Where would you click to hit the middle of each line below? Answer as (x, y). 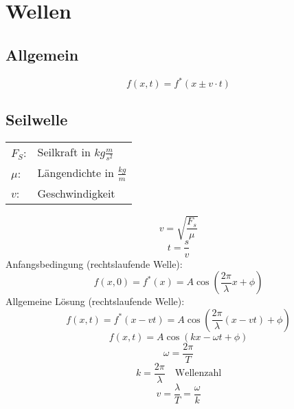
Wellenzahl (198, 374)
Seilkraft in (64, 152)
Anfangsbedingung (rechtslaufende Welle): (94, 263)
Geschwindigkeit (76, 193)
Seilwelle (37, 119)
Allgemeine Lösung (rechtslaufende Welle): (95, 301)
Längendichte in (76, 173)
